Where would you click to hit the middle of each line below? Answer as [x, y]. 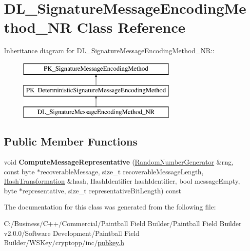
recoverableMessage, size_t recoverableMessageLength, [122, 171]
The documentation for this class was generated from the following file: [110, 207]
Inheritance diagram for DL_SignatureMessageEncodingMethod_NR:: [109, 51]
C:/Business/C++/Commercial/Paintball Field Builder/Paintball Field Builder [123, 223]
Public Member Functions [71, 141]
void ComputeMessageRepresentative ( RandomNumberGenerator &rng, [119, 162]
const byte [19, 171]
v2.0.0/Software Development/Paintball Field [72, 233]
